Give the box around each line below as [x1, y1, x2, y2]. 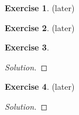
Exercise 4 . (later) [5, 80, 75, 93]
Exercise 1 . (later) [5, 2, 75, 13]
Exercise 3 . [5, 41, 49, 53]
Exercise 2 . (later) [5, 21, 75, 33]
